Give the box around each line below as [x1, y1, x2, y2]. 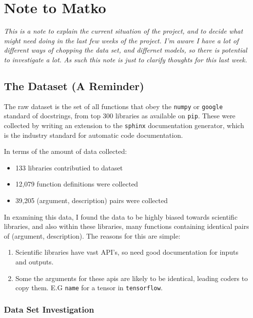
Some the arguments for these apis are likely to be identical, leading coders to [15, 273, 248, 283]
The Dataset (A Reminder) [4, 78, 144, 93]
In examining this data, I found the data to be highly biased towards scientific [4, 211, 238, 222]
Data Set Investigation [4, 303, 94, 315]
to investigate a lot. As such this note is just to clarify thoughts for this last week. [4, 54, 247, 64]
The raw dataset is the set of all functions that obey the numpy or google [4, 101, 223, 111]
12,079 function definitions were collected [15, 179, 138, 189]
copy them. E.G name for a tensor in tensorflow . [15, 282, 163, 293]
